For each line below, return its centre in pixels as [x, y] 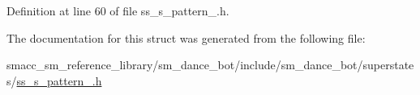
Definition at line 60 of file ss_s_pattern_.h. [118, 10]
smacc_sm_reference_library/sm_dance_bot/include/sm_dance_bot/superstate [210, 65]
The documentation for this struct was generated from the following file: [186, 37]
